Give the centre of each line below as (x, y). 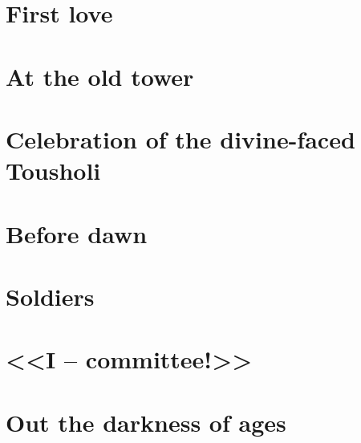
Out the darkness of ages (146, 422)
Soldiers (50, 296)
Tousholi (53, 171)
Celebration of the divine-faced (180, 138)
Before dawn (77, 233)
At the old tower (100, 76)
